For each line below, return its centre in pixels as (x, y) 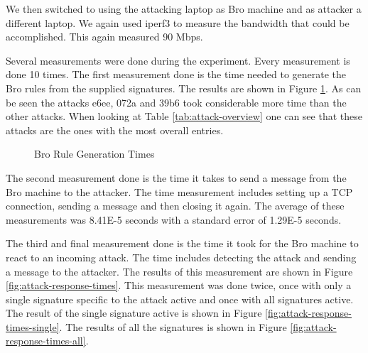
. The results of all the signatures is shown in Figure (173, 326)
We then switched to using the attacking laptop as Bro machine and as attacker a (184, 9)
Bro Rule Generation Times (94, 154)
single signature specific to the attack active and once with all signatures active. (180, 299)
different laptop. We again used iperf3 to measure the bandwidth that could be (178, 22)
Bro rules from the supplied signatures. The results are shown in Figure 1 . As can (184, 88)
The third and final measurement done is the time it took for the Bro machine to (182, 243)
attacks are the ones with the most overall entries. (115, 130)
